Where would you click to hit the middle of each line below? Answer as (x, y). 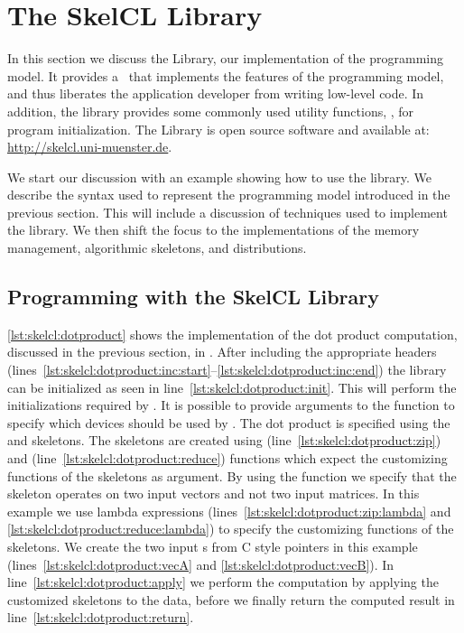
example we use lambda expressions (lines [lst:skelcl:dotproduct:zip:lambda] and (229, 511)
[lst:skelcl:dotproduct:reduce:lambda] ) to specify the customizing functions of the (231, 529)
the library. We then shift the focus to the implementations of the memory (213, 230)
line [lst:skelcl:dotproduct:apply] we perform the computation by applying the (223, 582)
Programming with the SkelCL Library (194, 297)
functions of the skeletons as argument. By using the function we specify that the (232, 475)
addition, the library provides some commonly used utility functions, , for (211, 111)
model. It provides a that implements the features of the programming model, (226, 75)
